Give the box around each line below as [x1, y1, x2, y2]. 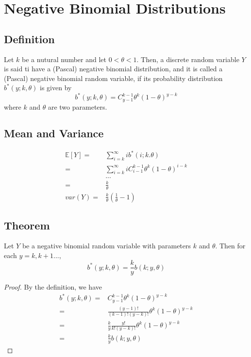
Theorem [4, 218, 50, 233]
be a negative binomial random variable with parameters [22, 241, 191, 250]
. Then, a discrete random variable [136, 54, 239, 64]
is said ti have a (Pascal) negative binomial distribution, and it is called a [4, 64, 223, 74]
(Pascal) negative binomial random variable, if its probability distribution [4, 73, 223, 83]
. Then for [215, 241, 246, 250]
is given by [40, 82, 72, 93]
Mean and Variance [4, 125, 104, 140]
